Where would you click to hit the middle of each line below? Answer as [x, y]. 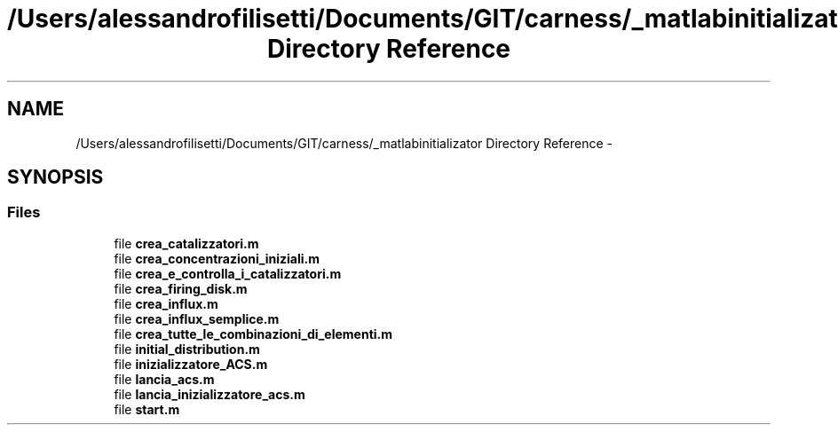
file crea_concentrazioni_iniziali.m [217, 258]
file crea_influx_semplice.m [197, 318]
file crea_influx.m [166, 303]
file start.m [147, 409]
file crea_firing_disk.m [181, 288]
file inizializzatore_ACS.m [191, 364]
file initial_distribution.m [187, 349]
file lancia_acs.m [164, 379]
